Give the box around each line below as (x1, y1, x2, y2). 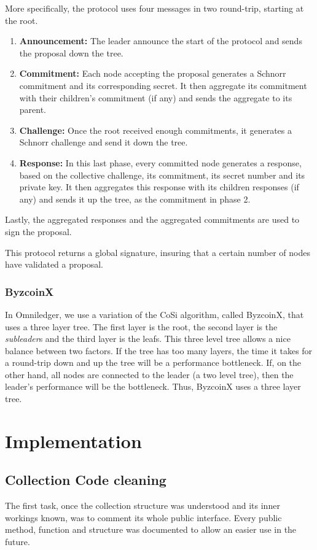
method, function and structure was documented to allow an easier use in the (5, 523, 297, 536)
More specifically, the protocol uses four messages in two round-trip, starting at (5, 2, 304, 14)
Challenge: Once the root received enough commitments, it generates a (19, 123, 292, 136)
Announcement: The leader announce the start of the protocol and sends (19, 34, 302, 47)
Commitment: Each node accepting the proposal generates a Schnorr (19, 67, 286, 80)
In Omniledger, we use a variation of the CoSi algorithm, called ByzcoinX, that (5, 308, 304, 320)
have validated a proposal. (5, 258, 103, 271)
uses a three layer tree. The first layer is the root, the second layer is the (5, 320, 278, 333)
